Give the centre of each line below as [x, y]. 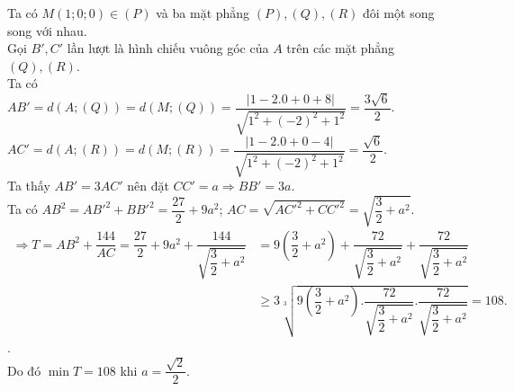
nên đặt [148, 186]
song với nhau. [47, 30]
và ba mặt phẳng [203, 13]
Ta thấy [29, 186]
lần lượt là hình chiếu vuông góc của [168, 48]
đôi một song [399, 13]
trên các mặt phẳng [341, 48]
